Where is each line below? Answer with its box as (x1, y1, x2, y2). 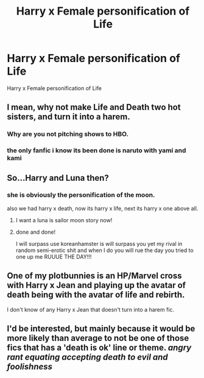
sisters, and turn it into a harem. (7, 111, 130, 122)
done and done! (15, 228, 56, 236)
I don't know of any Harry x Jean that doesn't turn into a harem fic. (7, 306, 175, 313)
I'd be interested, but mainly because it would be (7, 324, 195, 334)
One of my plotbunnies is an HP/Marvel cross (7, 271, 182, 281)
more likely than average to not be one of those (7, 333, 189, 343)
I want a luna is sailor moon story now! (15, 216, 113, 223)
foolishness (7, 362, 53, 372)
